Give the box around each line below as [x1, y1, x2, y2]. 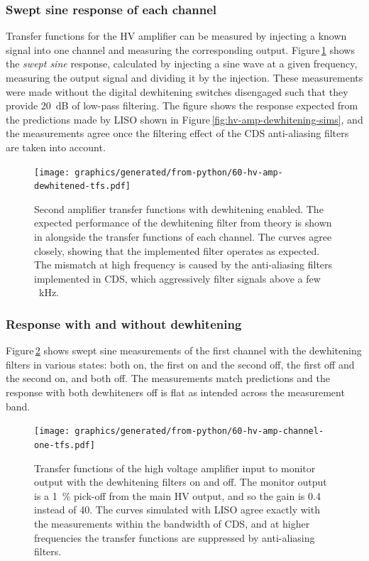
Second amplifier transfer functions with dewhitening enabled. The [34, 201, 324, 216]
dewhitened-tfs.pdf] [34, 181, 131, 192]
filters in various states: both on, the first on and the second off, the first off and [6, 356, 355, 371]
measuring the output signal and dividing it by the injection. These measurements [6, 70, 363, 85]
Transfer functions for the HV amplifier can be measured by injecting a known [6, 28, 347, 43]
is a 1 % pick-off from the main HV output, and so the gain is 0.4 [34, 488, 321, 503]
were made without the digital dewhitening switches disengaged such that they [6, 84, 348, 99]
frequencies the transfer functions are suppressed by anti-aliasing [34, 530, 315, 545]
